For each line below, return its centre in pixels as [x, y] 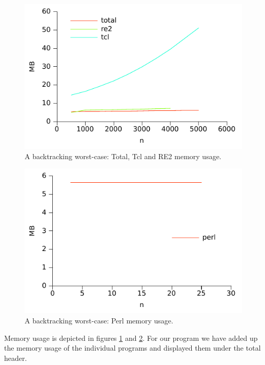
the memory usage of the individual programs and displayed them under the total [132, 348]
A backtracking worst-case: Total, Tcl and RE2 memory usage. [123, 156]
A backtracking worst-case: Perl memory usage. [99, 321]
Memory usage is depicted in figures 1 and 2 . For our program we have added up [131, 338]
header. [16, 358]
